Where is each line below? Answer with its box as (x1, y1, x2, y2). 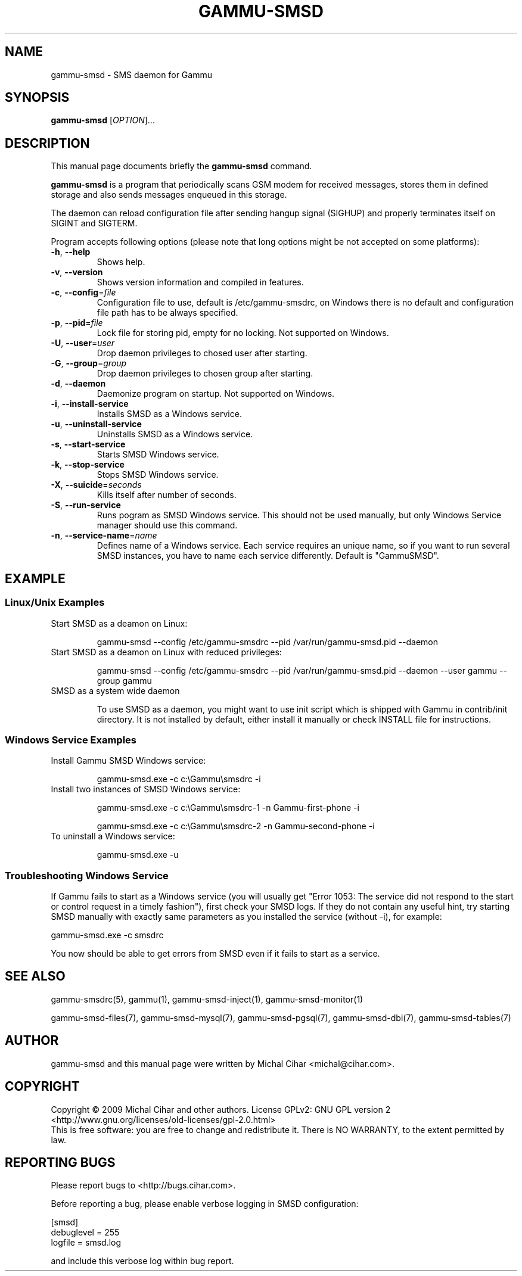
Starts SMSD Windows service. (97, 449, 219, 460)
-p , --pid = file (51, 318, 103, 328)
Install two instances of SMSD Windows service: (51, 784, 241, 795)
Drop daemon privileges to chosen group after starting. (97, 368, 313, 379)
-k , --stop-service (51, 459, 125, 470)
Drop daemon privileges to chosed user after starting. (97, 348, 307, 359)
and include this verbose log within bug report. (51, 1256, 234, 1266)
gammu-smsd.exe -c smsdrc (51, 930, 164, 940)
